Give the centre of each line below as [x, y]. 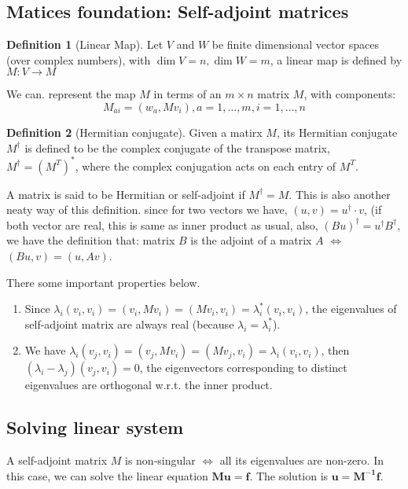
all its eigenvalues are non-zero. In [301, 460]
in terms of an [187, 94]
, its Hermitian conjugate [337, 132]
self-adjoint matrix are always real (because [129, 324]
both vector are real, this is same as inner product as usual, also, [162, 224]
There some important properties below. [103, 282]
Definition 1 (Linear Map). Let [85, 44]
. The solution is [289, 475]
